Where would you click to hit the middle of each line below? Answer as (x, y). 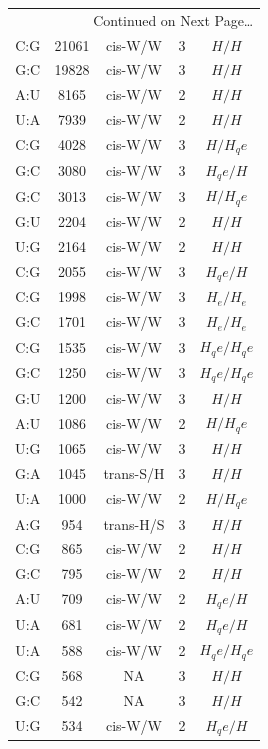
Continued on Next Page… (173, 19)
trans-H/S (134, 523)
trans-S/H (134, 472)
